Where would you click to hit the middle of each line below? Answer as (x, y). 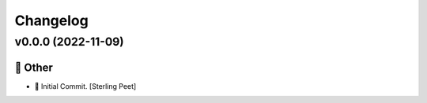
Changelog (51, 20)
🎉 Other (34, 67)
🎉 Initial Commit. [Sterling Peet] (85, 86)
